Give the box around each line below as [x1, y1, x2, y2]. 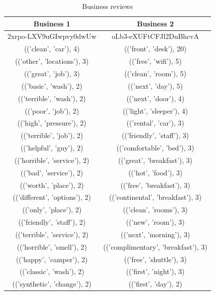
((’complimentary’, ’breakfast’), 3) [103, 241, 208, 252]
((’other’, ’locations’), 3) [15, 56, 89, 66]
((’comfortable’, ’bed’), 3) [116, 143, 195, 153]
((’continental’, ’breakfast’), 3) [109, 192, 202, 202]
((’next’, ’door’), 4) [126, 93, 185, 103]
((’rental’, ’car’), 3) [126, 118, 185, 128]
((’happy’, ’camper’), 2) [16, 254, 88, 264]
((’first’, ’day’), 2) [128, 279, 183, 289]
